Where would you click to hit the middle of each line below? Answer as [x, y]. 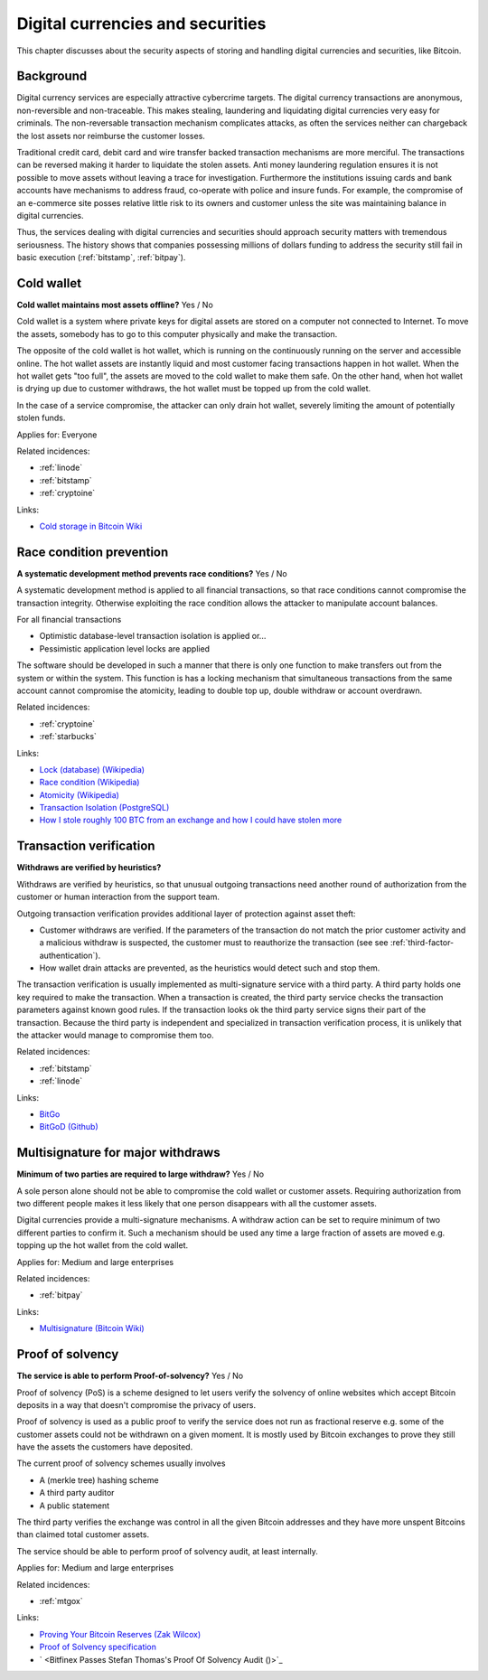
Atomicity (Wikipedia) [79, 794]
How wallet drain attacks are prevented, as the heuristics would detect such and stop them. [210, 968]
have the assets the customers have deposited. [105, 1447]
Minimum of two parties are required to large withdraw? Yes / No [141, 1174]
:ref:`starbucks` [68, 737]
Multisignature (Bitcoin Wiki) [92, 1328]
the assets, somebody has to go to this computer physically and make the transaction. [177, 333]
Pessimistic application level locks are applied [125, 648]
